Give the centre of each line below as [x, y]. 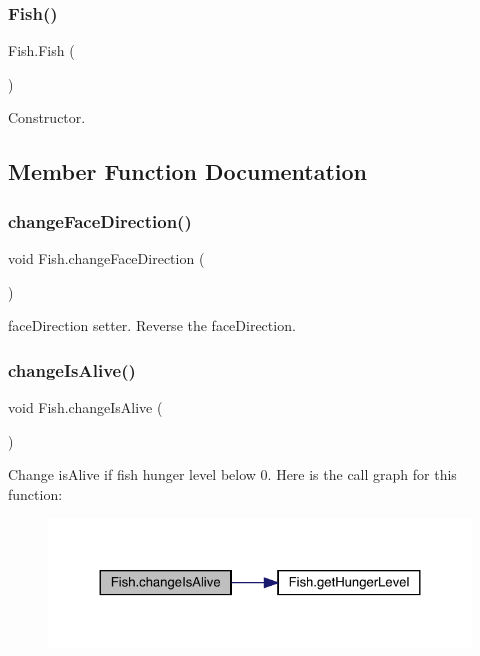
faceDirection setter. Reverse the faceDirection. [152, 325]
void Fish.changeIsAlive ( [85, 407]
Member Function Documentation [188, 171]
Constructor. [47, 117]
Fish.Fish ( [41, 50]
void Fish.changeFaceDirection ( [106, 258]
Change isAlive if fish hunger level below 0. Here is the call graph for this [232, 474]
